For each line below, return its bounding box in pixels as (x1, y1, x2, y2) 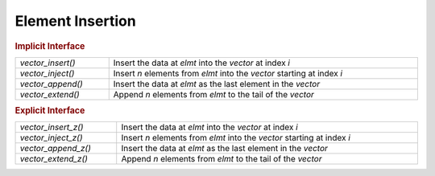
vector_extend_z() (19, 153, 89, 165)
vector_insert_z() (19, 121, 84, 133)
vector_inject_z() (19, 133, 83, 144)
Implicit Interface (14, 40, 85, 51)
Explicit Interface (14, 105, 85, 117)
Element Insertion (14, 12, 136, 30)
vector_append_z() (19, 143, 92, 154)
